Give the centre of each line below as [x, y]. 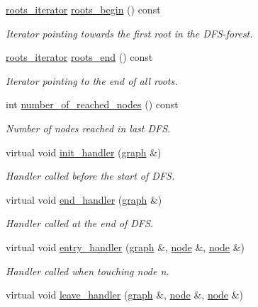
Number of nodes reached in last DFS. [88, 128]
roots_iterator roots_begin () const [83, 9]
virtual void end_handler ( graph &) [84, 199]
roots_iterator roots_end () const [79, 57]
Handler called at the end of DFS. [80, 223]
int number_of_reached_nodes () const [92, 104]
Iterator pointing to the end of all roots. [92, 80]
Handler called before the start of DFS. [90, 176]
